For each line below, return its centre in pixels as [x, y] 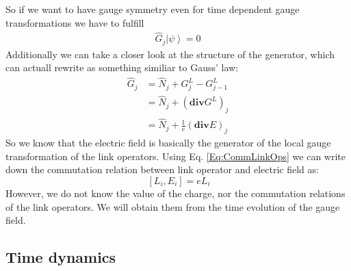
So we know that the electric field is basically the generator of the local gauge [168, 143]
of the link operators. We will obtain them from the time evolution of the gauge [173, 206]
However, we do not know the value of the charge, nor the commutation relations [175, 193]
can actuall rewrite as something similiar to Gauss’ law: [122, 67]
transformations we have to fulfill [75, 22]
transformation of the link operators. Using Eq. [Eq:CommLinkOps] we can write [175, 156]
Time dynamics [61, 257]
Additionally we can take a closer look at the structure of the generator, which [170, 54]
